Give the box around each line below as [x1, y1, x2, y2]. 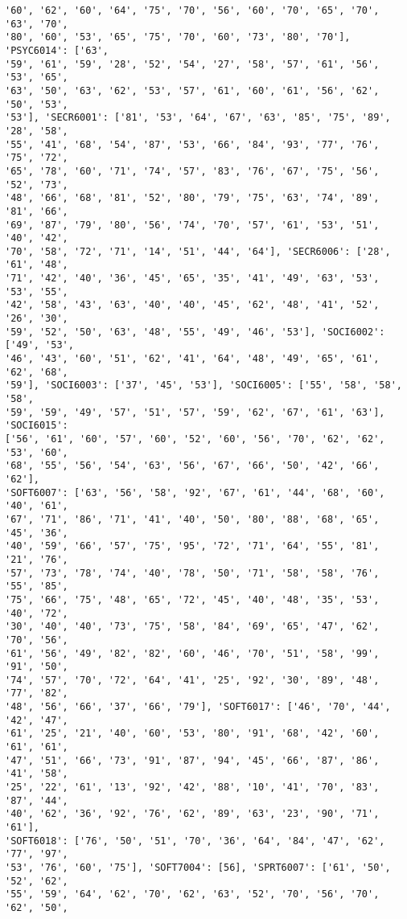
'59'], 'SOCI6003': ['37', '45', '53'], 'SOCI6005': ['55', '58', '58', [5, 379, 402, 392]
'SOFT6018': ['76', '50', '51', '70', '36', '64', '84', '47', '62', [5, 835, 385, 847]
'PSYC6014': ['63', [5, 44, 109, 56]
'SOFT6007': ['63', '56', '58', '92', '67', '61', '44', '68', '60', [5, 486, 385, 498]
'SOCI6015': [5, 420, 68, 432]
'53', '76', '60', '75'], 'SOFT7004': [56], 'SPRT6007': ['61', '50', [5, 862, 391, 873]
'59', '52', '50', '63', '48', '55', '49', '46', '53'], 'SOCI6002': [5, 326, 385, 338]
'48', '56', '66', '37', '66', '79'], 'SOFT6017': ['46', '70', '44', [5, 701, 391, 713]
